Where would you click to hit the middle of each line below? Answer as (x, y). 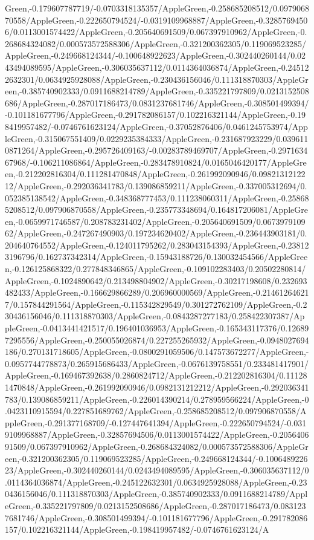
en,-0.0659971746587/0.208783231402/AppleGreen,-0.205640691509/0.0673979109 (155, 221)
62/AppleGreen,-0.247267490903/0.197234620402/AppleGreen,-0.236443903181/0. (156, 233)
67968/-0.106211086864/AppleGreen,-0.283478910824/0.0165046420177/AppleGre (156, 162)
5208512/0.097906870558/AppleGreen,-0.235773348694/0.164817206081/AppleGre (156, 210)
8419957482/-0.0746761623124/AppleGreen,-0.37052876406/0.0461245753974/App (156, 126)
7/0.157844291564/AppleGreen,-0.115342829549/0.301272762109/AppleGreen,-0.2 (156, 304)
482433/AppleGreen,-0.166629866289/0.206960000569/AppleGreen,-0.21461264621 (157, 292)
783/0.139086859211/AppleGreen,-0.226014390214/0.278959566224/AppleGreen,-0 (157, 399)
